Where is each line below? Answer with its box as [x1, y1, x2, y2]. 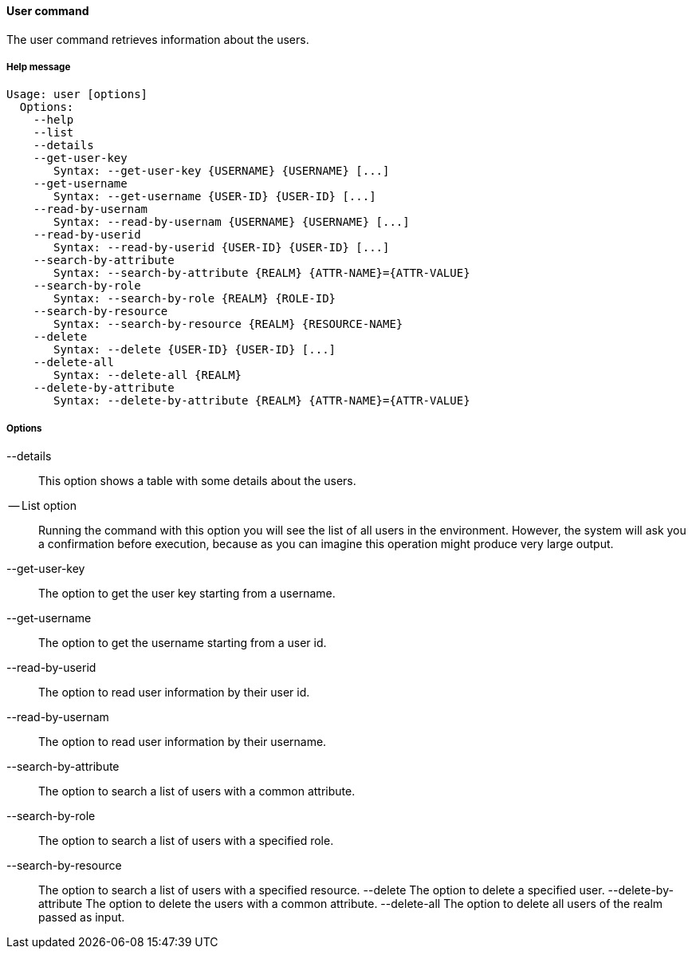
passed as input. [38, 910, 125, 925]
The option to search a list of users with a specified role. [38, 834, 334, 848]
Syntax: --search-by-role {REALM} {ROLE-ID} [53, 292, 336, 306]
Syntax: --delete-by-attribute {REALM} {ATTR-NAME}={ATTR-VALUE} [53, 394, 470, 408]
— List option [8, 499, 77, 513]
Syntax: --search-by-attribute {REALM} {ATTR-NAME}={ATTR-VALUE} [53, 266, 470, 280]
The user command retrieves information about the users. [6, 32, 309, 46]
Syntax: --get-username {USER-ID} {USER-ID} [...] [53, 190, 376, 203]
